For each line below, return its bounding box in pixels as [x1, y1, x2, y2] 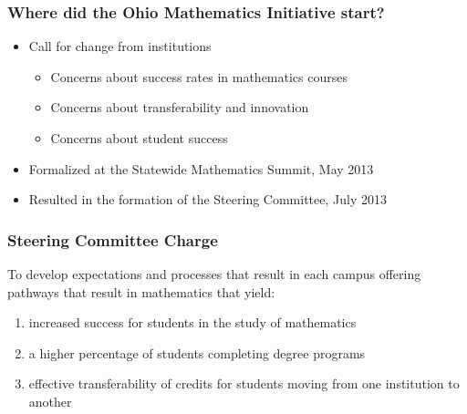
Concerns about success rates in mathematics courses [50, 67, 348, 86]
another [28, 391, 72, 410]
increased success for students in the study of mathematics [28, 313, 357, 332]
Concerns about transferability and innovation [50, 98, 309, 117]
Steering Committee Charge [7, 228, 218, 251]
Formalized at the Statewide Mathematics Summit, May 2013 [28, 159, 374, 178]
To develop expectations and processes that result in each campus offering [7, 264, 421, 283]
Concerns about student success [50, 129, 228, 147]
